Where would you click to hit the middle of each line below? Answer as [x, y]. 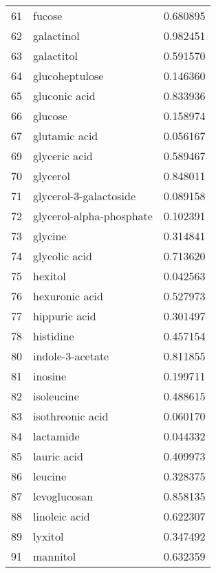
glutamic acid [66, 136]
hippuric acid [65, 316]
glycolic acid [63, 256]
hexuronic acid [68, 296]
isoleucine [56, 396]
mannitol [55, 556]
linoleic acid [62, 516]
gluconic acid [64, 96]
